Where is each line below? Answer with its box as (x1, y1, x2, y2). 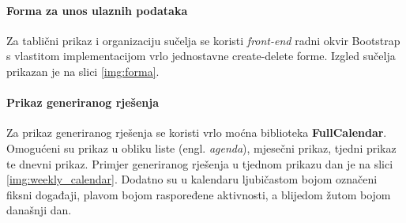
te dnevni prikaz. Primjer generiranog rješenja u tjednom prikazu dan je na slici (6, 155, 393, 172)
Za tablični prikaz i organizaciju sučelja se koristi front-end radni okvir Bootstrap (6, 32, 400, 48)
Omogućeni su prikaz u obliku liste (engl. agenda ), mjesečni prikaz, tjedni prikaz (6, 139, 397, 156)
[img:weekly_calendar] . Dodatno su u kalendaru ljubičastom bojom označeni (6, 171, 378, 187)
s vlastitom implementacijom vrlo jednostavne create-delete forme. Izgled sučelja (6, 47, 396, 64)
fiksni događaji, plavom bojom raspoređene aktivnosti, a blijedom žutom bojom (6, 186, 391, 202)
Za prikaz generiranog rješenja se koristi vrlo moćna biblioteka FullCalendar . (6, 124, 387, 141)
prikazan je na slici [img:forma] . (6, 62, 160, 79)
